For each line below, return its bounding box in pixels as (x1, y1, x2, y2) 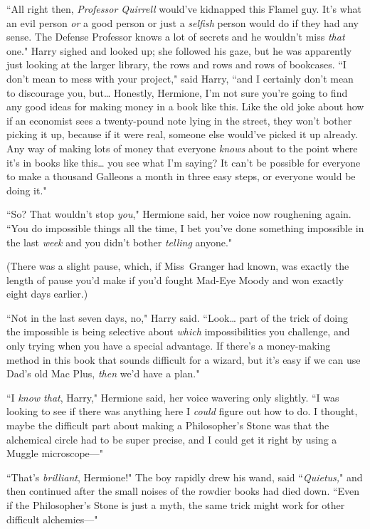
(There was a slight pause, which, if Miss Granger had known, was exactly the (6, 258, 349, 273)
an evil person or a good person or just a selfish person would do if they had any (6, 15, 359, 30)
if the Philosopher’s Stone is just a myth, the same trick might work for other (6, 498, 345, 512)
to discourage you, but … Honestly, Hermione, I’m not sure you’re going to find (6, 85, 348, 100)
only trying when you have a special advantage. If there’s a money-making (6, 338, 331, 353)
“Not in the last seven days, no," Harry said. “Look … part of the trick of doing (6, 310, 349, 325)
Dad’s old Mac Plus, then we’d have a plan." (6, 366, 200, 381)
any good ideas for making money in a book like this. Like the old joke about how (6, 99, 364, 114)
